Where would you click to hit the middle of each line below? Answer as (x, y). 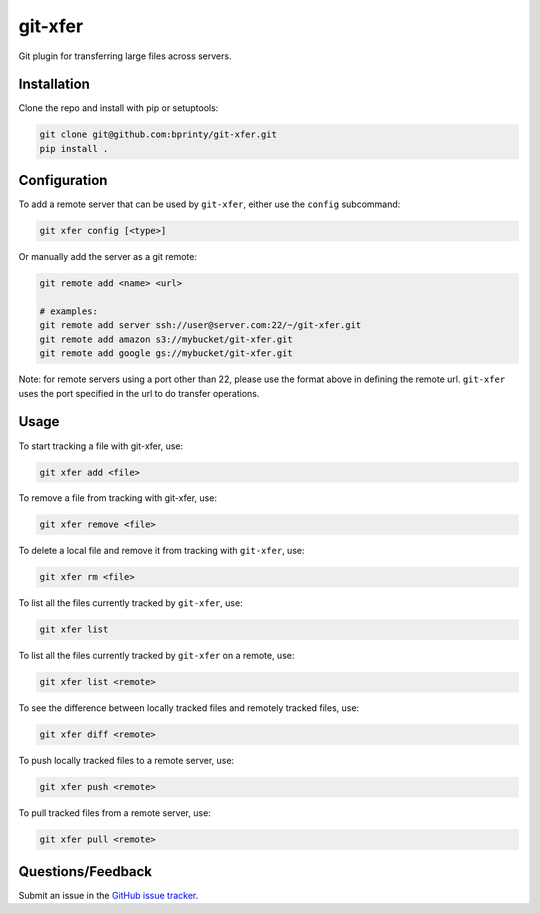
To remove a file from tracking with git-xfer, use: (117, 498)
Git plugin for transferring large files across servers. (125, 56)
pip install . (74, 148)
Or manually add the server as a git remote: (107, 257)
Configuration (63, 180)
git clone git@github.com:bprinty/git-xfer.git (158, 134)
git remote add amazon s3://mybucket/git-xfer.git (166, 339)
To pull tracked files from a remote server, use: (115, 813)
